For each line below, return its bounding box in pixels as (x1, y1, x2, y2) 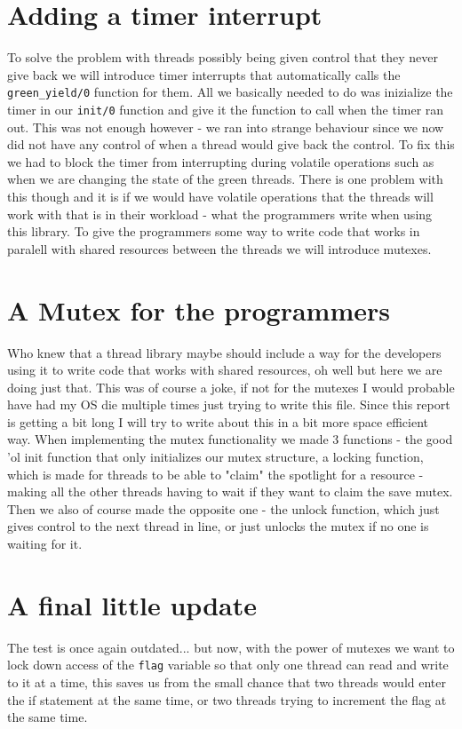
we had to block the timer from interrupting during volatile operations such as (7, 152, 434, 170)
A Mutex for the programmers (7, 291, 391, 328)
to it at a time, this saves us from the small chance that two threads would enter (7, 673, 447, 691)
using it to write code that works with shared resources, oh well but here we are (7, 361, 442, 379)
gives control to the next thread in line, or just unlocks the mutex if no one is (7, 517, 429, 535)
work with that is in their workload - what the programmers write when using (7, 204, 433, 223)
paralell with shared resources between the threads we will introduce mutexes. (7, 239, 432, 258)
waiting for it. (7, 535, 83, 553)
